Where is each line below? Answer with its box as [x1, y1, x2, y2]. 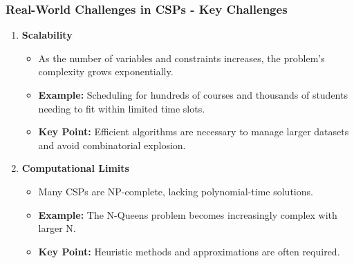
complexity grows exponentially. [38, 64, 174, 79]
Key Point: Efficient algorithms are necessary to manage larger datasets [38, 124, 349, 139]
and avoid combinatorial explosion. [38, 137, 186, 152]
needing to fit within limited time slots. [38, 101, 205, 115]
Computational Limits [21, 161, 129, 175]
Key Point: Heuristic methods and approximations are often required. [38, 244, 340, 258]
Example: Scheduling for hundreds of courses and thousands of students [38, 88, 348, 101]
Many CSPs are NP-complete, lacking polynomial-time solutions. [38, 184, 313, 198]
